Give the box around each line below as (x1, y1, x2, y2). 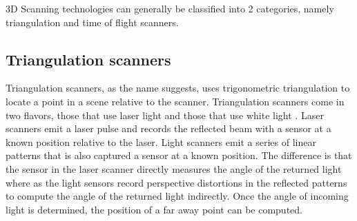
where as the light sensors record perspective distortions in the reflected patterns (6, 175, 347, 189)
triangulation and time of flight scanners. (6, 14, 179, 29)
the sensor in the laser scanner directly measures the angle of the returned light (6, 161, 342, 176)
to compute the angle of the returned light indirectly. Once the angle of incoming (6, 189, 349, 203)
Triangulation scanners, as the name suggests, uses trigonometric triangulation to (6, 81, 350, 95)
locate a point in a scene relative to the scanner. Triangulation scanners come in (6, 94, 345, 108)
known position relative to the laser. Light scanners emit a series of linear (6, 134, 316, 149)
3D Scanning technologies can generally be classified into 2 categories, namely (6, 1, 334, 15)
